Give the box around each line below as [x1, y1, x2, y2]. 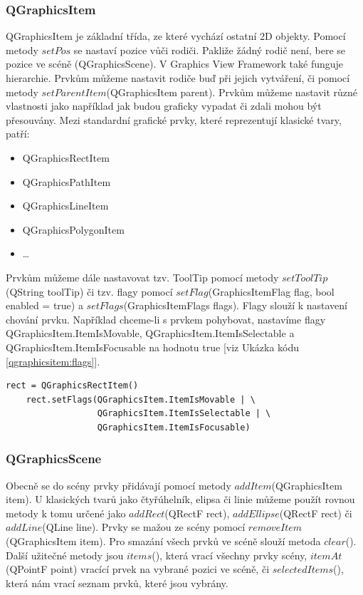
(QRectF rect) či [279, 505, 352, 520]
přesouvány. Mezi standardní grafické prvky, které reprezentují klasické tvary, [6, 112, 342, 127]
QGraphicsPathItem [22, 174, 111, 189]
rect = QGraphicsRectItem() [6, 381, 139, 391]
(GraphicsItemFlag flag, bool [208, 284, 335, 299]
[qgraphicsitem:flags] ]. [6, 353, 100, 368]
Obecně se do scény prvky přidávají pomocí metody [6, 477, 231, 492]
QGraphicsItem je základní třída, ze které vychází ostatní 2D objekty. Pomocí [6, 29, 346, 43]
